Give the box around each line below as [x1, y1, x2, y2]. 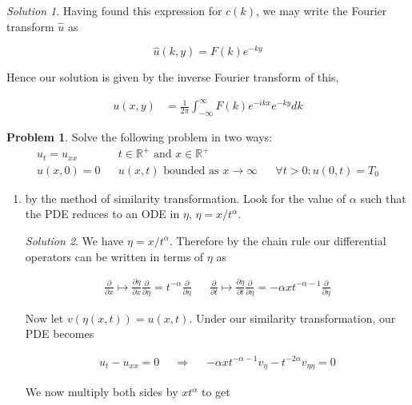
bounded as [163, 165, 219, 177]
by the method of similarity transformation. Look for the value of [25, 189, 346, 206]
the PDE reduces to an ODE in [25, 205, 180, 222]
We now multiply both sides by [25, 383, 178, 399]
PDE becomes [25, 325, 94, 342]
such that [360, 189, 406, 206]
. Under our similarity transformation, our [189, 309, 396, 326]
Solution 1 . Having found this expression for [6, 2, 222, 18]
